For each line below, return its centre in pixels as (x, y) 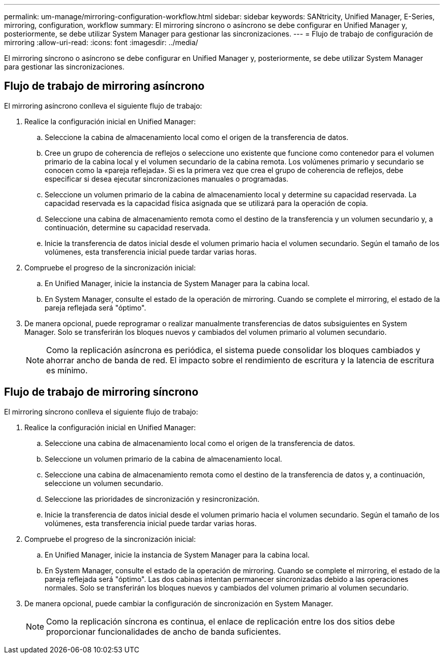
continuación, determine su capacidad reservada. (127, 227)
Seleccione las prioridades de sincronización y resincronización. (152, 499)
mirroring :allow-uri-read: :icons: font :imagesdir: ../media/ (101, 42)
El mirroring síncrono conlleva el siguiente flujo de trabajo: (101, 411)
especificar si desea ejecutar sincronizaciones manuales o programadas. (166, 179)
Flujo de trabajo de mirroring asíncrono (104, 86)
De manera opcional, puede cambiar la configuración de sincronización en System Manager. (179, 603)
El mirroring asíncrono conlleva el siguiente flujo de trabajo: (103, 106)
